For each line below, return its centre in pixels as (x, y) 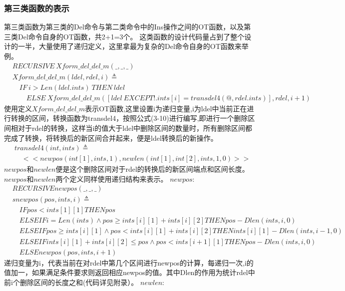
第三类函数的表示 (37, 8)
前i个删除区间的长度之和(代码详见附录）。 (71, 282)
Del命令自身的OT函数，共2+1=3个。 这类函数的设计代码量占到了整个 (131, 36)
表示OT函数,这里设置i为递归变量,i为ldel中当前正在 (166, 108)
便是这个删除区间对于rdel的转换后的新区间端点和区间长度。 (152, 169)
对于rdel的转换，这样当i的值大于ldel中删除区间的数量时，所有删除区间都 (135, 128)
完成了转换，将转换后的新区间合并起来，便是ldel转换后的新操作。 (111, 138)
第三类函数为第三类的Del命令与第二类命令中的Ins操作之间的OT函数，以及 (124, 27)
